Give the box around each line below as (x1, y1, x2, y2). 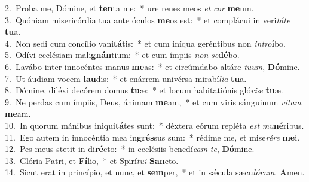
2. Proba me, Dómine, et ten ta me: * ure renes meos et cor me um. (5, 2, 254, 14)
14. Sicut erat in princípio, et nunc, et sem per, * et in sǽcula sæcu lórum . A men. (5, 166, 305, 178)
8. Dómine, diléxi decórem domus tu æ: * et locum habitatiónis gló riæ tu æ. (5, 84, 283, 96)
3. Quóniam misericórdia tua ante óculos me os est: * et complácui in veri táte (5, 13, 290, 26)
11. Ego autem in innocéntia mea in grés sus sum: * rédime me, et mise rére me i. (5, 131, 300, 143)
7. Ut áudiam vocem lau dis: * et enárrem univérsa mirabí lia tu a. (5, 72, 247, 84)
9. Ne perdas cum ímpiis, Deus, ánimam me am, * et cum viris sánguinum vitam (5, 95, 302, 108)
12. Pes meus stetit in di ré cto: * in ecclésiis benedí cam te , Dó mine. (5, 142, 255, 155)
